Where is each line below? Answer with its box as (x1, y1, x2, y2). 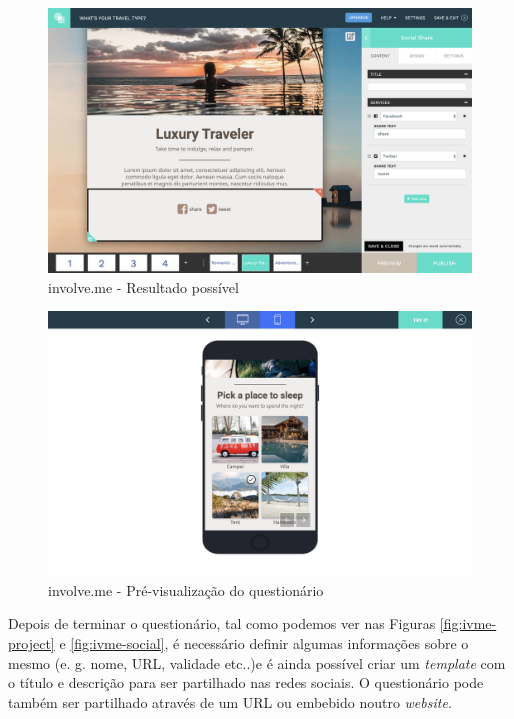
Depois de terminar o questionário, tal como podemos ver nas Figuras (8, 613, 436, 634)
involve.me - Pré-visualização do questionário (48, 579, 324, 600)
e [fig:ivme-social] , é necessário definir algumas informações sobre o (59, 632, 469, 653)
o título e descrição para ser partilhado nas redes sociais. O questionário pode (8, 672, 484, 693)
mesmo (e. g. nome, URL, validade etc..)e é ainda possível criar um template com (8, 652, 506, 673)
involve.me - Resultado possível (48, 276, 239, 297)
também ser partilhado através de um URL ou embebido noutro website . (8, 691, 452, 712)
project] (8, 632, 55, 653)
